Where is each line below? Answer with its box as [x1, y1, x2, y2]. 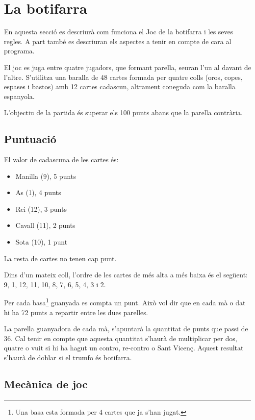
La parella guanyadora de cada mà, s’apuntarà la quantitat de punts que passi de [4, 323, 248, 334]
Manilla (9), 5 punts [15, 171, 76, 181]
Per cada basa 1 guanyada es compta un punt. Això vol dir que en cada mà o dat [4, 296, 246, 308]
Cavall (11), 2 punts [15, 220, 76, 230]
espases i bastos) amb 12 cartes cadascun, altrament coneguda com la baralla [4, 81, 235, 92]
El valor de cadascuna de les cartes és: [4, 154, 119, 165]
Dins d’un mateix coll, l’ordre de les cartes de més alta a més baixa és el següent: [4, 270, 248, 280]
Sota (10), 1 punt [15, 237, 68, 247]
